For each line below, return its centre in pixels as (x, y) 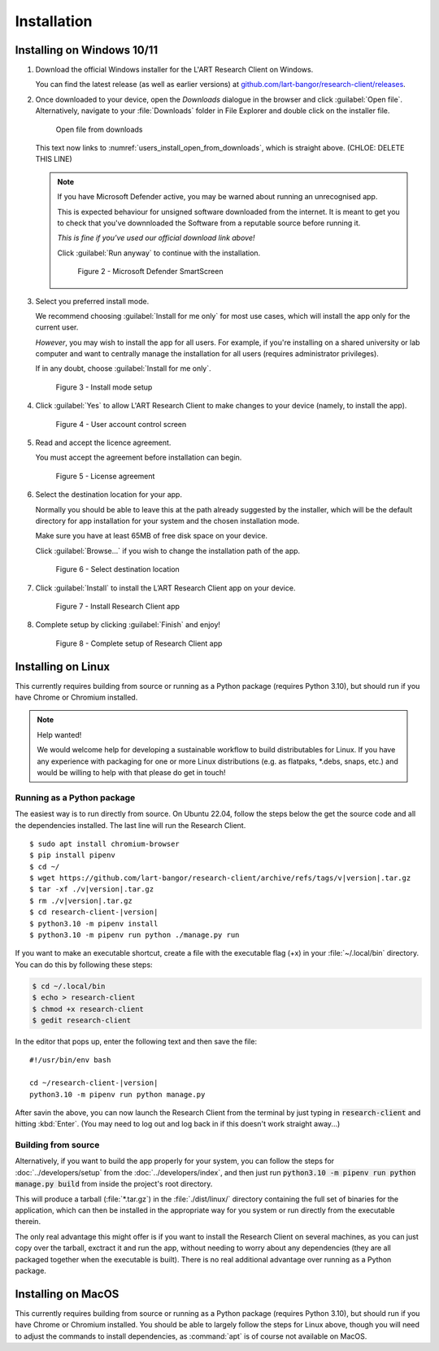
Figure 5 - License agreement (105, 476)
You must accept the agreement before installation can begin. (139, 458)
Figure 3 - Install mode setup (104, 387)
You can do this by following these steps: (84, 965)
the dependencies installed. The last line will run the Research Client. (130, 825)
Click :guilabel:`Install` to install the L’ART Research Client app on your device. (165, 588)
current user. (57, 327)
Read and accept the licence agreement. (103, 442)
